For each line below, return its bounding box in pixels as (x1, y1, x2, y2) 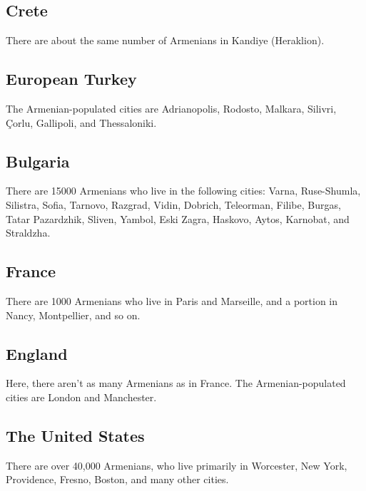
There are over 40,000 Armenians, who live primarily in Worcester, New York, (6, 458, 347, 472)
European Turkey (6, 68, 137, 90)
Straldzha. (6, 225, 51, 240)
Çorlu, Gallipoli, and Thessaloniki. (6, 115, 157, 130)
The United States (6, 424, 145, 446)
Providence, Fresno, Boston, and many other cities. (6, 472, 229, 487)
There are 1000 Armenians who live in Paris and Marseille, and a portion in (6, 293, 338, 308)
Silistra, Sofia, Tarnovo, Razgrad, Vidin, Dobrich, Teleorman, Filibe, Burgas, (6, 197, 341, 212)
